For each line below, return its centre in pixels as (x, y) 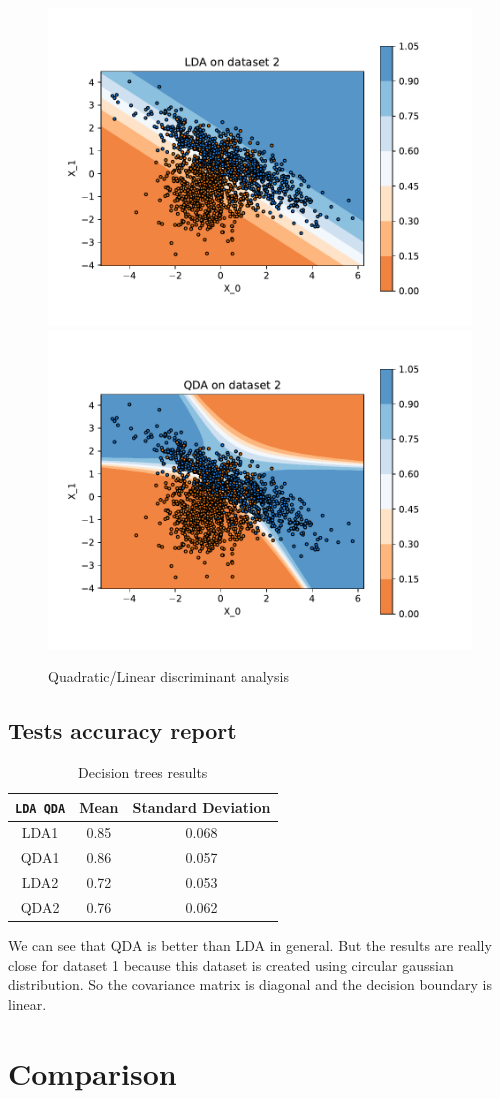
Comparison (92, 1072)
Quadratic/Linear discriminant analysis (168, 676)
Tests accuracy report (122, 730)
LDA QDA (40, 808)
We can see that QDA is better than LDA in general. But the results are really (250, 945)
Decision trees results (143, 771)
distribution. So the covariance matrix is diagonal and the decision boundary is (250, 984)
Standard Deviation (201, 806)
